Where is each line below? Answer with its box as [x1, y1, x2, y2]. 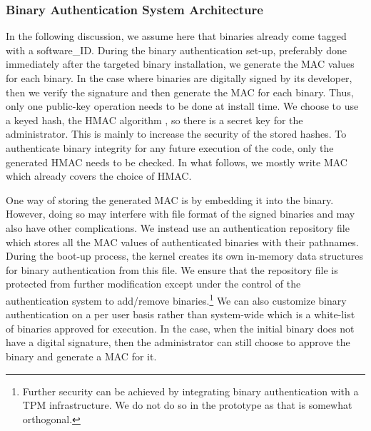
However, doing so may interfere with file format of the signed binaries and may [6, 206, 355, 221]
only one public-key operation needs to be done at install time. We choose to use [6, 98, 359, 113]
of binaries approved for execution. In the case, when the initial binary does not [6, 320, 355, 335]
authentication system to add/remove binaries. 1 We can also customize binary [6, 290, 347, 308]
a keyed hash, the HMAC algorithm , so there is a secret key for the [6, 112, 303, 127]
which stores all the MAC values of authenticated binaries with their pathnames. [6, 234, 359, 249]
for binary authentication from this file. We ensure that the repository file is [6, 262, 338, 277]
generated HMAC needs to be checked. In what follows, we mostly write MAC [6, 154, 347, 169]
